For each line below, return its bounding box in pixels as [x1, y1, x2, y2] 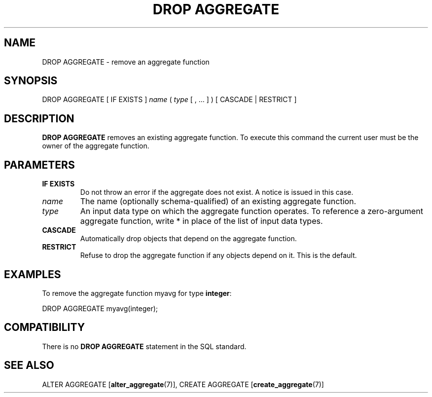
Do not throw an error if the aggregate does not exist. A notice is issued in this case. [80, 188, 354, 197]
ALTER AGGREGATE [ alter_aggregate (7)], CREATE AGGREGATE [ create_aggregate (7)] [42, 380, 324, 389]
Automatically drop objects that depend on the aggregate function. [80, 234, 297, 243]
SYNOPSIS [4, 74, 58, 87]
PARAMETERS [4, 158, 75, 171]
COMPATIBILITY [4, 321, 85, 334]
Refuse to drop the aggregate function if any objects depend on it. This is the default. [80, 251, 357, 260]
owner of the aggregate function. [42, 142, 149, 150]
